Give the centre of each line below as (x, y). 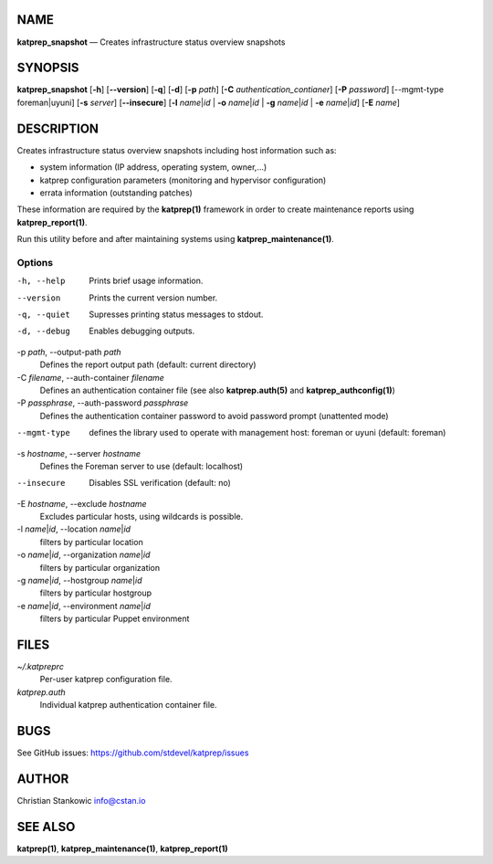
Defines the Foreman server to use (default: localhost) (142, 466)
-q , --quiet (43, 314)
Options (35, 262)
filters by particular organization (100, 567)
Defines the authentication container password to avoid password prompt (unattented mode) (214, 416)
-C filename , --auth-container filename (90, 377)
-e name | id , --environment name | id (84, 606)
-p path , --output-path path (69, 352)
